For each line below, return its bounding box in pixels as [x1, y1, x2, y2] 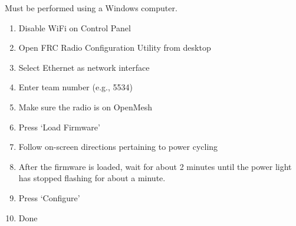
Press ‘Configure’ [18, 191, 80, 204]
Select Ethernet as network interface [18, 61, 150, 73]
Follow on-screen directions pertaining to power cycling [18, 140, 218, 153]
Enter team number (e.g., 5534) [18, 81, 133, 93]
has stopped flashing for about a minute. [18, 172, 166, 184]
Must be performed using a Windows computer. [5, 2, 177, 14]
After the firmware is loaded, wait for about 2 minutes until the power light [18, 160, 292, 172]
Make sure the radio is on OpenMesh [18, 100, 153, 113]
